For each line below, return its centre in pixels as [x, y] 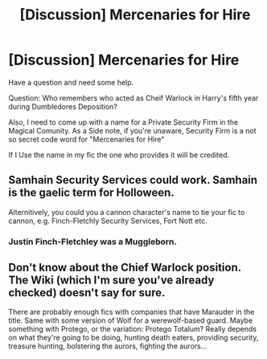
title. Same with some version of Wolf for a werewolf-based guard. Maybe [131, 320]
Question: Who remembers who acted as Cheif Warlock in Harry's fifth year [133, 97]
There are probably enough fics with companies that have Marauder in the [131, 312]
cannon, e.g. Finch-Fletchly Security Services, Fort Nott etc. [108, 221]
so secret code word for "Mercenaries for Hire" [86, 139]
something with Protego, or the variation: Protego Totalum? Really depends [133, 329]
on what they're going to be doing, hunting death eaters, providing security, [133, 338]
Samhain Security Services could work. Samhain [133, 180]
